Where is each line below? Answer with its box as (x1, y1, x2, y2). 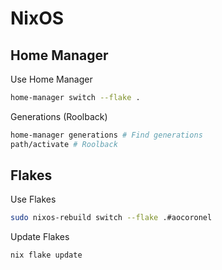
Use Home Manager (10, 73, 93, 85)
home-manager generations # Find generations (10, 130, 203, 140)
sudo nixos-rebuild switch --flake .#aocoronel (10, 213, 213, 223)
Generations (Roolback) (10, 110, 108, 122)
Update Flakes (10, 231, 70, 243)
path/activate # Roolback (10, 139, 118, 149)
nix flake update (10, 250, 83, 261)
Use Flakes (10, 193, 57, 206)
